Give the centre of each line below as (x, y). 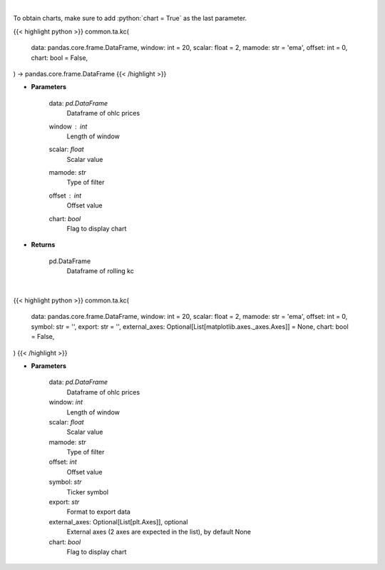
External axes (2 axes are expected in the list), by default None (159, 532)
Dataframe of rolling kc (101, 271)
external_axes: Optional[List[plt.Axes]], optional (118, 521)
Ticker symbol (88, 492)
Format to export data (99, 512)
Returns (43, 245)
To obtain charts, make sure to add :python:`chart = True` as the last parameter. (130, 19)
